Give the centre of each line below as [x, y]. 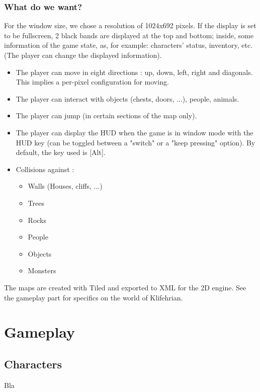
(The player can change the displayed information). [83, 55]
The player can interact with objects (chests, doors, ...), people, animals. [127, 98]
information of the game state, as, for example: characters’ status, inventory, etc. [128, 45]
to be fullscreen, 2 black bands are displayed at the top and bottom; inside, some [129, 35]
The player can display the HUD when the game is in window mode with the [135, 132]
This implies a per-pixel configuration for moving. [92, 82]
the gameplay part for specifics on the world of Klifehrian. [94, 297]
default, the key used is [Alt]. [61, 152]
